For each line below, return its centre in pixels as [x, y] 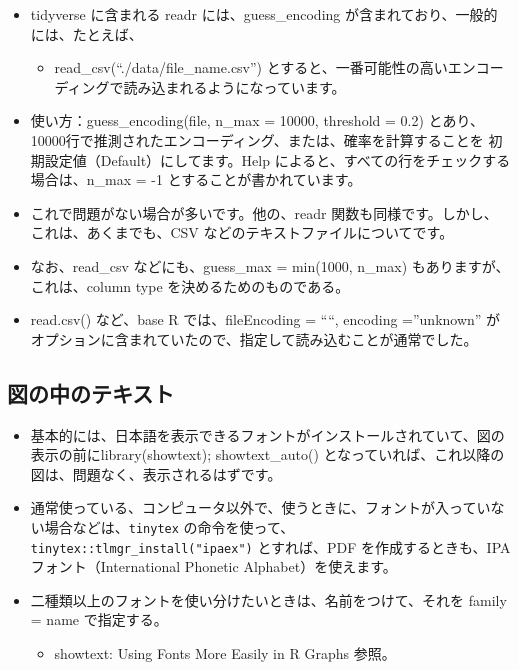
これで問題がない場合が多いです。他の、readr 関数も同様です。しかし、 [264, 212]
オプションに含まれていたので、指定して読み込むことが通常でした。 [254, 338]
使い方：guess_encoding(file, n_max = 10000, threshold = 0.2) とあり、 [257, 120]
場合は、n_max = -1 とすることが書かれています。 [196, 179]
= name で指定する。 [99, 619]
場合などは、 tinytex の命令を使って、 [169, 526]
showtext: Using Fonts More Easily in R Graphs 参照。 [225, 652]
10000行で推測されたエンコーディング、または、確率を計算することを [257, 139]
